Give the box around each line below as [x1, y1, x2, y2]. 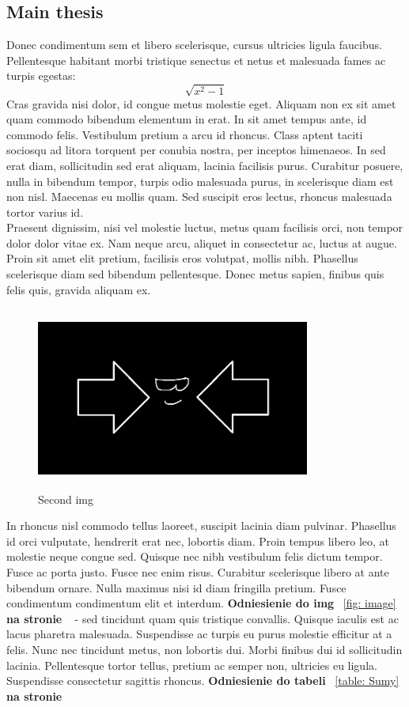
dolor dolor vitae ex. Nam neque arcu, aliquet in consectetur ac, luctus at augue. [6, 234, 397, 251]
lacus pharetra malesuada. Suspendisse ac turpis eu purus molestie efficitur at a [6, 626, 392, 642]
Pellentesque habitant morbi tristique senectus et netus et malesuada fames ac [6, 51, 386, 68]
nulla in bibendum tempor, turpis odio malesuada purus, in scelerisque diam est [6, 172, 394, 189]
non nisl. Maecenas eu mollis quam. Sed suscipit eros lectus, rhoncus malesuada [6, 188, 392, 205]
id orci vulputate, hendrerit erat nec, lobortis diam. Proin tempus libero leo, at [6, 532, 390, 549]
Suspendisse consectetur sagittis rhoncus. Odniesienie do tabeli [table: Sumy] [6, 672, 400, 689]
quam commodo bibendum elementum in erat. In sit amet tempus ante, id [6, 111, 367, 127]
